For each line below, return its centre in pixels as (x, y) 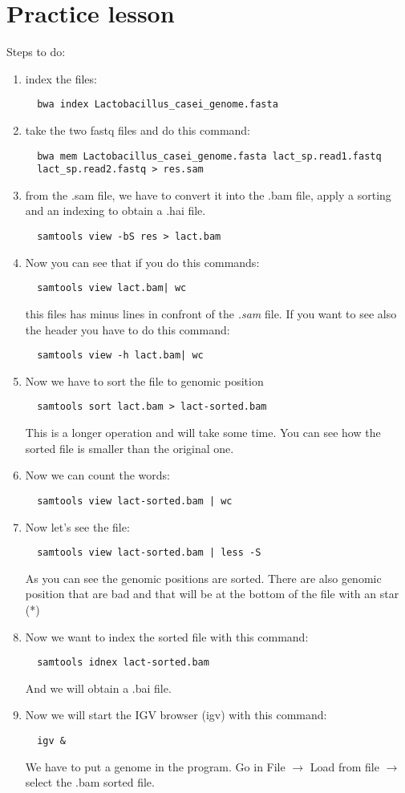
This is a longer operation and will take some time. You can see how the (203, 433)
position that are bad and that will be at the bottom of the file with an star (212, 594)
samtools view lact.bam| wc (112, 288)
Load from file (344, 766)
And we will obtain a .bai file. (98, 688)
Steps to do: (36, 52)
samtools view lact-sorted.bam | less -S (149, 553)
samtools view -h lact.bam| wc (120, 356)
